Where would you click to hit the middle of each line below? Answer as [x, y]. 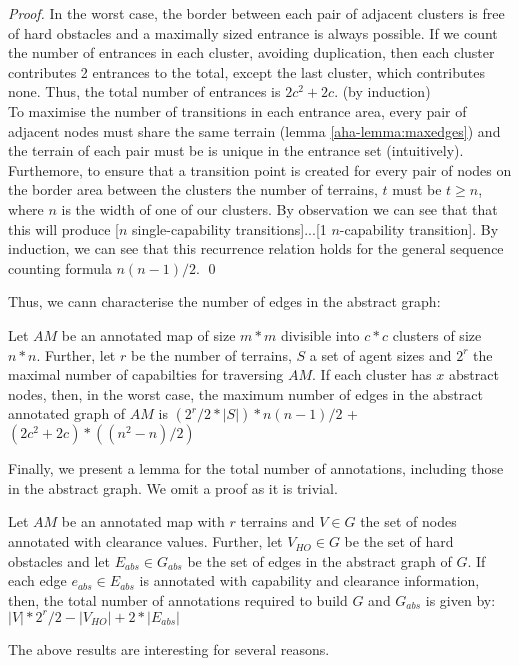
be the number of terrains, [211, 354]
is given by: [460, 599]
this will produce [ [63, 228]
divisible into [320, 334]
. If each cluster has [372, 374]
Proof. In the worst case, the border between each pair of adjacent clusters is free [256, 13]
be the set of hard [399, 541]
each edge [37, 580]
